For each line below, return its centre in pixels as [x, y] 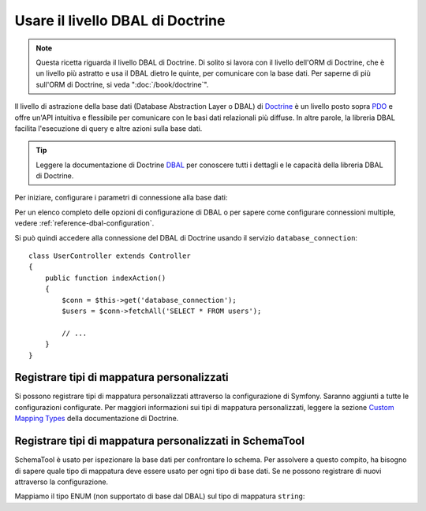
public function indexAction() [105, 278]
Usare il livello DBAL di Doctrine [120, 21]
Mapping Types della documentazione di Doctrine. [97, 419]
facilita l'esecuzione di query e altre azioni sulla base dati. [108, 128]
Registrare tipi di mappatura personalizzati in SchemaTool [160, 441]
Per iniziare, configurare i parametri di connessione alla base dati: [121, 198]
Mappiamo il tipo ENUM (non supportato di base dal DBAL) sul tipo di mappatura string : [160, 496]
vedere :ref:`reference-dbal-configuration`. [84, 223]
